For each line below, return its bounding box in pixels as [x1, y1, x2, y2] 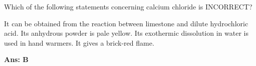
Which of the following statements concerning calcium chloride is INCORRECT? [4, 1, 252, 11]
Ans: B [4, 54, 29, 65]
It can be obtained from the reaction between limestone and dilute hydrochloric [4, 18, 248, 28]
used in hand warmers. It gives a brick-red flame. [4, 37, 154, 48]
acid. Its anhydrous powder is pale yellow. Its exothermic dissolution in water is [4, 28, 248, 38]
